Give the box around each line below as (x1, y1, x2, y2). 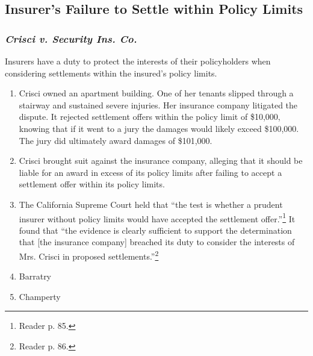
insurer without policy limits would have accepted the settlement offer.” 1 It (19, 210, 296, 225)
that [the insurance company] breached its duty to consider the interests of (19, 236, 295, 248)
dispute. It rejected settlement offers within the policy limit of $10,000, (19, 110, 280, 123)
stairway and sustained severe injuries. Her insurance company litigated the (19, 98, 298, 111)
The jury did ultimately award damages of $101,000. (19, 134, 212, 146)
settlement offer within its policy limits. (19, 178, 165, 190)
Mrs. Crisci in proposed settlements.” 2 (19, 248, 159, 262)
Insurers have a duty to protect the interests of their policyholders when (5, 55, 271, 67)
